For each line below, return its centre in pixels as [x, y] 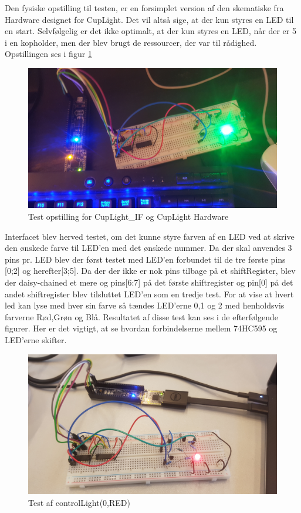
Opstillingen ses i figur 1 [48, 54]
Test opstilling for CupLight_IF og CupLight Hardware [128, 217]
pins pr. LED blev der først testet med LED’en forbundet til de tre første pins [145, 259]
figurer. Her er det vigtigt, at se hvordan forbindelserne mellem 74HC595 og [141, 328]
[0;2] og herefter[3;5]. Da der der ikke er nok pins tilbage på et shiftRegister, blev [150, 271]
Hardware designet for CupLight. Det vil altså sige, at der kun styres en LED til [149, 19]
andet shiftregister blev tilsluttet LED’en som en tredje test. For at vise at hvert [149, 294]
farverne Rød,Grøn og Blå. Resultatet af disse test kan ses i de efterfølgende [141, 316]
